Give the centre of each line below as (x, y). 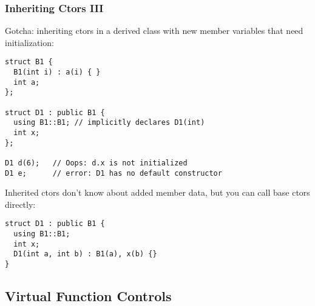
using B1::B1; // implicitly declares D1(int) (109, 123)
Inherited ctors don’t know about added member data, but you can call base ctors (157, 192)
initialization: (29, 42)
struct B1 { (29, 62)
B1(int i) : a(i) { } (57, 72)
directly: (20, 204)
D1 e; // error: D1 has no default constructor (113, 173)
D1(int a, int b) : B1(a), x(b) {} (85, 254)
